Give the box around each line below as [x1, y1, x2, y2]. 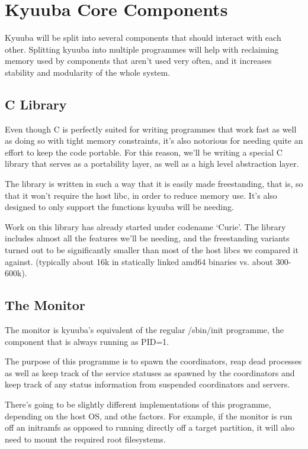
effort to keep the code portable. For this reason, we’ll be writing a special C [5, 146, 283, 158]
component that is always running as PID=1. [5, 335, 169, 347]
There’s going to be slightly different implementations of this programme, [5, 398, 271, 410]
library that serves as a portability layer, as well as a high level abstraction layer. [5, 157, 299, 170]
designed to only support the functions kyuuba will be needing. [5, 201, 234, 213]
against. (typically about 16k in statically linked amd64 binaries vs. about [5, 255, 274, 267]
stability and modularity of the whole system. [5, 66, 171, 78]
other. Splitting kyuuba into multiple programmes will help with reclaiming [5, 43, 279, 55]
